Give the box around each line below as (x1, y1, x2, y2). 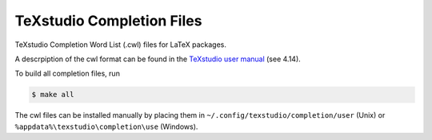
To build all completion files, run (14, 68, 120, 79)
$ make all (31, 90, 74, 99)
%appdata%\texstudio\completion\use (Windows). (14, 122, 198, 131)
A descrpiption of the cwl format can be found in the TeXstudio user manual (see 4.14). (14, 54, 302, 64)
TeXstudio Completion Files (14, 12, 202, 29)
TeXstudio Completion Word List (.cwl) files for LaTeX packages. (14, 40, 227, 49)
